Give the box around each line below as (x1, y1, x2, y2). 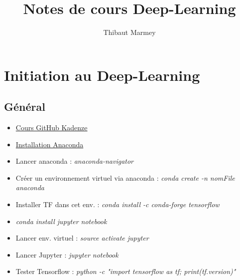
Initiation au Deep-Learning (4, 64, 200, 85)
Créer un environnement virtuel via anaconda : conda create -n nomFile (15, 172, 235, 183)
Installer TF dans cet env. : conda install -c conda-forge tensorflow (15, 199, 220, 210)
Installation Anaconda (15, 139, 84, 149)
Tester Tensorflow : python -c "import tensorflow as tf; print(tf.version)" (15, 266, 236, 277)
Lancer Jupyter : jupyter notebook (15, 249, 119, 260)
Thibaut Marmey (103, 27, 156, 37)
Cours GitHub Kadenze (15, 122, 88, 133)
